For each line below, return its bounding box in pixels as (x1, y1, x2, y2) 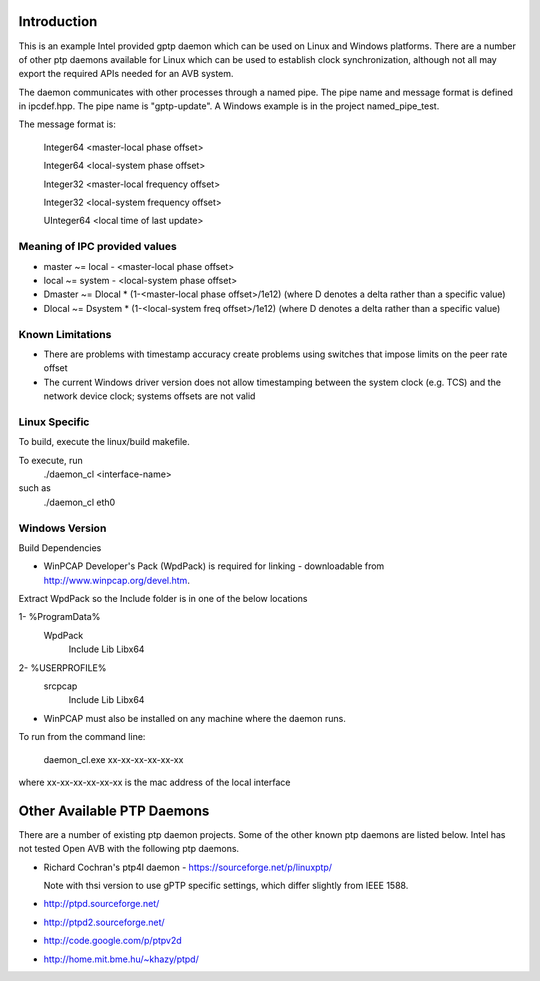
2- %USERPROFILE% (18, 661, 107, 674)
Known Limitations (18, 327, 112, 341)
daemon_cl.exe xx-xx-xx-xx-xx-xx (43, 753, 184, 765)
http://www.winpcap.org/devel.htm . (43, 574, 190, 586)
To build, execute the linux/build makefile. (18, 436, 190, 448)
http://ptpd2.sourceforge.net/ (43, 916, 165, 928)
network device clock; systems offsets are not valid (43, 390, 256, 402)
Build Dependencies (18, 541, 102, 554)
